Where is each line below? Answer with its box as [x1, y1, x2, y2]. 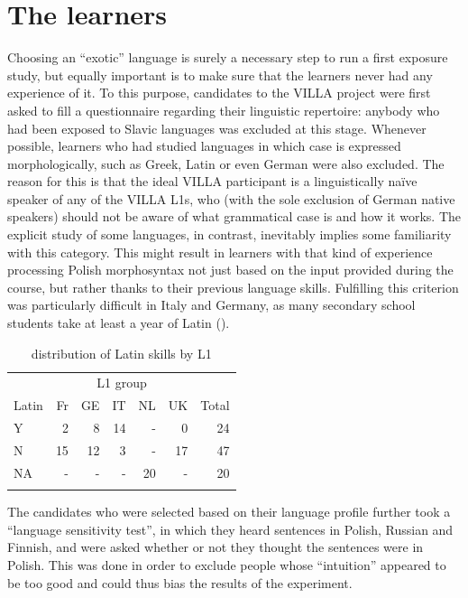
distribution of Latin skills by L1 [31, 343, 212, 362]
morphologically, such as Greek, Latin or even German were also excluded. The [7, 154, 445, 173]
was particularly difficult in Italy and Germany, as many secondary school [7, 295, 416, 314]
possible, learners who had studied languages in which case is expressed [7, 136, 401, 155]
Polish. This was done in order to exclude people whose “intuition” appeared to [7, 555, 446, 574]
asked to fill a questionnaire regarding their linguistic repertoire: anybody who [7, 100, 440, 119]
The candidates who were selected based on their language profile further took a [7, 502, 451, 521]
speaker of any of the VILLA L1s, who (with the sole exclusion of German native [7, 189, 455, 208]
